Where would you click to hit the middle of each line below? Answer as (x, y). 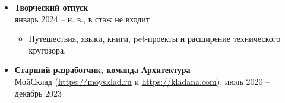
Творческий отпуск (51, 7)
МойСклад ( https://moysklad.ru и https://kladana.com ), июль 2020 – (142, 81)
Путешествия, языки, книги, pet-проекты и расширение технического (155, 39)
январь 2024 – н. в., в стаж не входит (82, 19)
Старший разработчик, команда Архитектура (102, 70)
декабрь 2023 (38, 93)
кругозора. (47, 50)
